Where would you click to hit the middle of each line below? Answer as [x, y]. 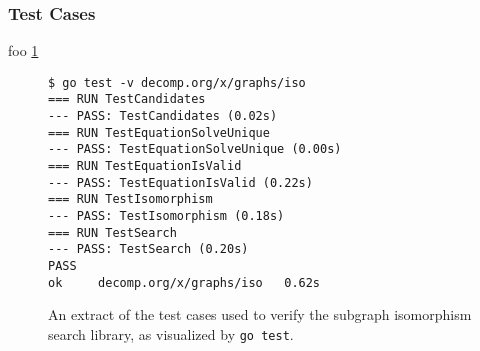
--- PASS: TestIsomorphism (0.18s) [166, 216]
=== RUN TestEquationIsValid [145, 166]
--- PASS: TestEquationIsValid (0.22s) [180, 182]
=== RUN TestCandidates [127, 99]
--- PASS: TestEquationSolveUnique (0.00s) [195, 149]
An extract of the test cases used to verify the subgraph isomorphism [260, 314]
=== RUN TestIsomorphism [130, 199]
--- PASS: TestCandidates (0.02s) [163, 116]
